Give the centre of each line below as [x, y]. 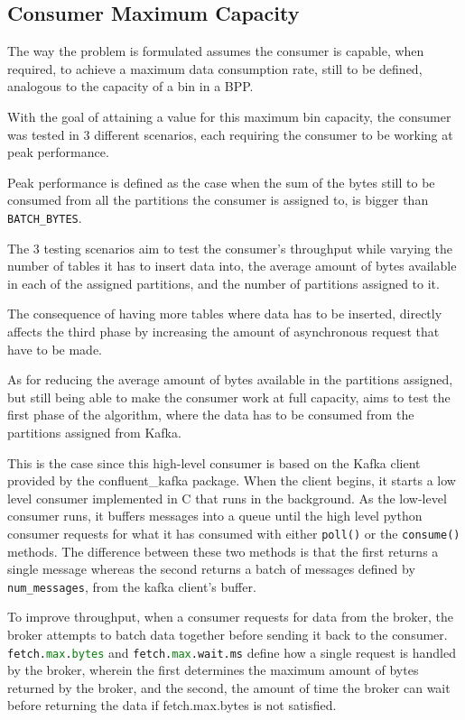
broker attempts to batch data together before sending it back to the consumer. [228, 635]
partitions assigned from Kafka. [94, 432]
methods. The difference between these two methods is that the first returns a [223, 551]
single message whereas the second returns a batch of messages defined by [211, 569]
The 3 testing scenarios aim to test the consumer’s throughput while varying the [230, 248]
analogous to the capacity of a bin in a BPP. [130, 86]
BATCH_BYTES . [45, 217]
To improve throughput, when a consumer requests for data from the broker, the [231, 617]
